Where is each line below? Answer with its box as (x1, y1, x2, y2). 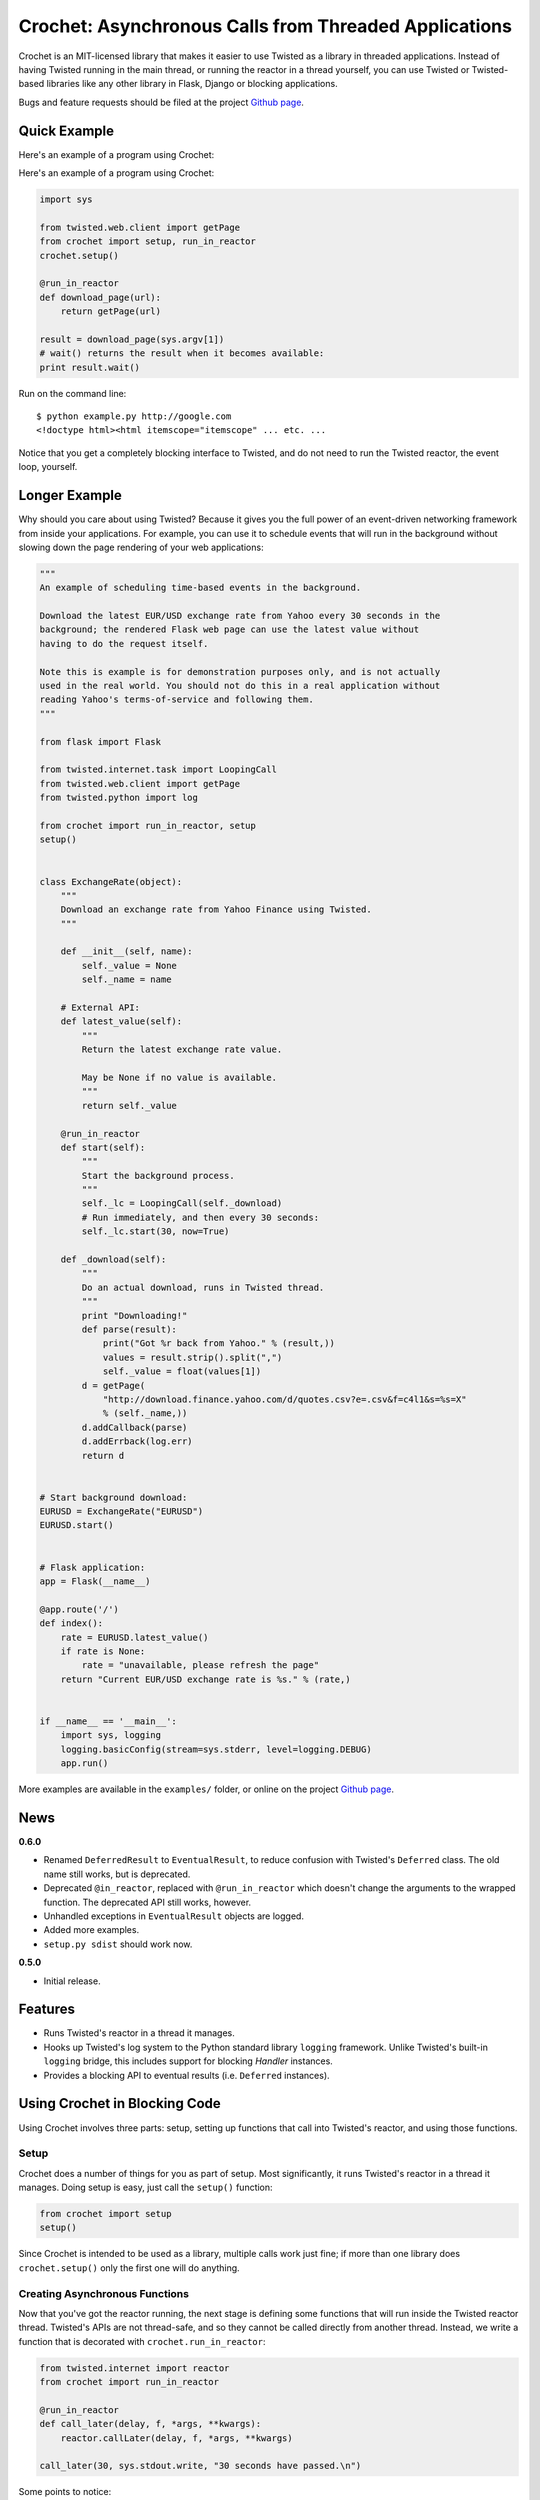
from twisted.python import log (39, 792, 199, 804)
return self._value (81, 1100, 177, 1111)
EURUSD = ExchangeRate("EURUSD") (39, 1506, 204, 1517)
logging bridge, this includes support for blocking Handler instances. (43, 2055, 334, 2067)
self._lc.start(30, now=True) (81, 1226, 230, 1237)
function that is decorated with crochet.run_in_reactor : (18, 2335, 266, 2347)
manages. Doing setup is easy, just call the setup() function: (18, 2181, 274, 2194)
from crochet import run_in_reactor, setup (39, 820, 257, 831)
